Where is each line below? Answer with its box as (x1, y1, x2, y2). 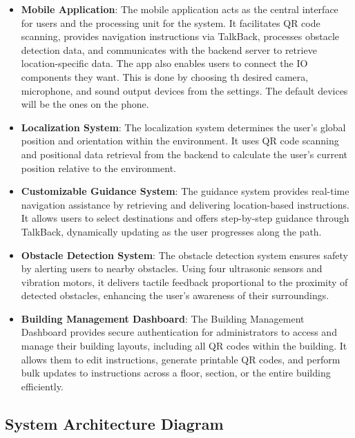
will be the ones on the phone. (21, 97, 149, 111)
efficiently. (21, 379, 64, 393)
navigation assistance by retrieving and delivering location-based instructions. (21, 197, 349, 211)
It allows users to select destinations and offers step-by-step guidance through (21, 211, 349, 225)
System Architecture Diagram (5, 412, 224, 434)
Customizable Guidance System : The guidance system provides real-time (21, 184, 349, 198)
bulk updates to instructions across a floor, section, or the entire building (21, 365, 331, 380)
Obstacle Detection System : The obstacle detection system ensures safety (21, 247, 348, 262)
